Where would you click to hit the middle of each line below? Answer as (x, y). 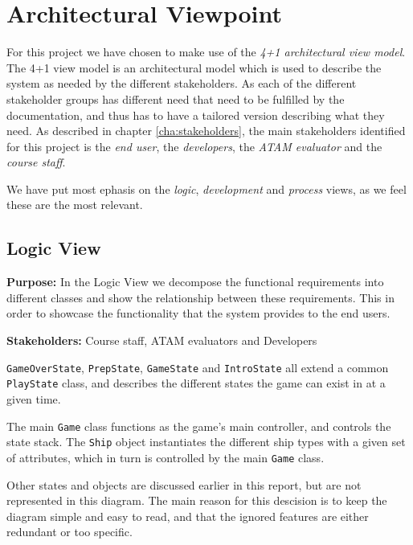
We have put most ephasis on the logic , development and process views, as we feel (206, 188)
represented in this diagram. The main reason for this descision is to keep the (197, 500)
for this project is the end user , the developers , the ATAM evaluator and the (194, 146)
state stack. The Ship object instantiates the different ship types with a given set (206, 442)
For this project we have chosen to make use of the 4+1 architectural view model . (206, 52)
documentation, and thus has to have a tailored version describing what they (196, 115)
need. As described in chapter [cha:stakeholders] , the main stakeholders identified (206, 131)
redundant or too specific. (70, 532)
